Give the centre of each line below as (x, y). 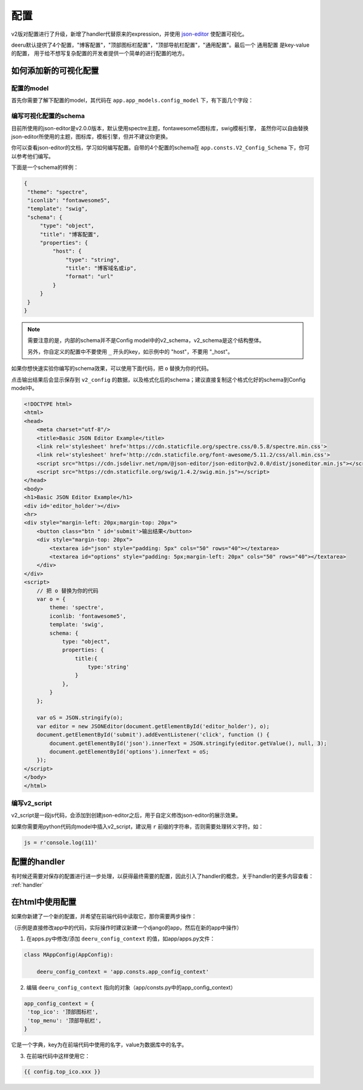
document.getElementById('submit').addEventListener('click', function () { (153, 735)
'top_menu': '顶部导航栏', (65, 1020)
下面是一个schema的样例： (45, 167)
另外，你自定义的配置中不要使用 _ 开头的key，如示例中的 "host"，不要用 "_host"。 (130, 351)
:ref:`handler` (28, 885)
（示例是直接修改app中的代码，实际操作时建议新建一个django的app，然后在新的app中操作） (127, 928)
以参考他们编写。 (32, 156)
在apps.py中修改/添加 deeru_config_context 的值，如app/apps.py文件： (121, 939)
